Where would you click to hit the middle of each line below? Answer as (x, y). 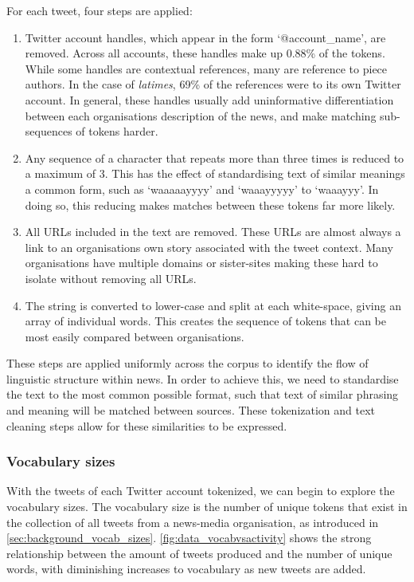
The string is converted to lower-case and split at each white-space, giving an (213, 305)
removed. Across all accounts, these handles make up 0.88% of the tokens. (205, 53)
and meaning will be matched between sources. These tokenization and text (191, 410)
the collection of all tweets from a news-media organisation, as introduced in (193, 522)
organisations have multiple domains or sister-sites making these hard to (201, 263)
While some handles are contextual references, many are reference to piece (206, 68)
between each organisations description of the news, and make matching (201, 115)
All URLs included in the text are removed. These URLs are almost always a (213, 232)
